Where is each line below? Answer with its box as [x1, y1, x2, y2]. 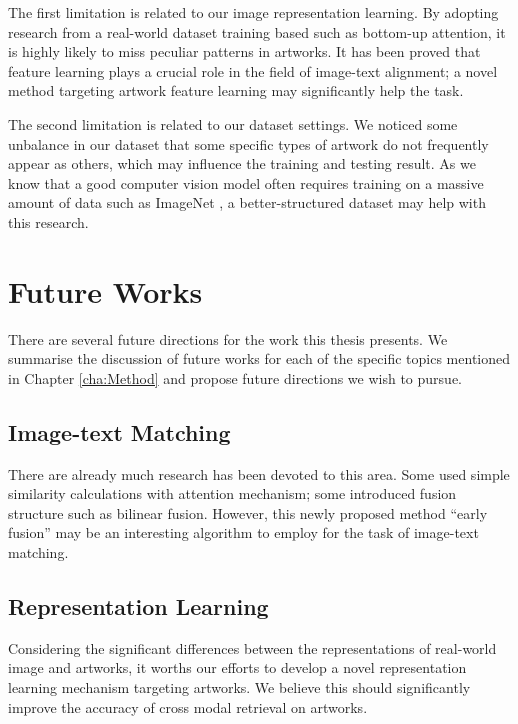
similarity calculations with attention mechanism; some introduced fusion [8, 483, 457, 504]
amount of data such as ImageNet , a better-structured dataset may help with [8, 192, 486, 213]
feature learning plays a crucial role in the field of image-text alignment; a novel [8, 60, 498, 81]
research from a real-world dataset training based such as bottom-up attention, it [8, 21, 506, 42]
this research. [8, 211, 89, 232]
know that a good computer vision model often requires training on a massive [8, 172, 484, 193]
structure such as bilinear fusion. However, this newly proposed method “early [8, 502, 488, 523]
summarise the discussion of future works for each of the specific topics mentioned [8, 348, 511, 369]
